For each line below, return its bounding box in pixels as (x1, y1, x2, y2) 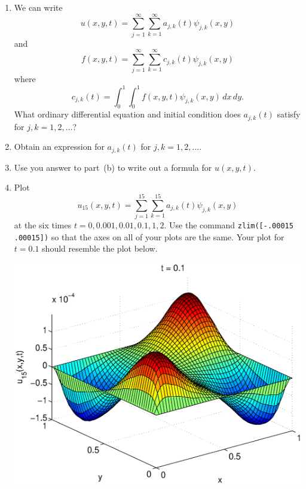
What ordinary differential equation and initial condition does (14, 108, 241, 120)
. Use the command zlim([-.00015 (164, 219, 293, 231)
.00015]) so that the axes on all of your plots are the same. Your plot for (14, 230, 284, 243)
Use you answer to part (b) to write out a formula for (14, 161, 212, 173)
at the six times (14, 219, 72, 231)
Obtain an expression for (14, 140, 105, 153)
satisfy (277, 108, 301, 120)
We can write (14, 1, 63, 13)
